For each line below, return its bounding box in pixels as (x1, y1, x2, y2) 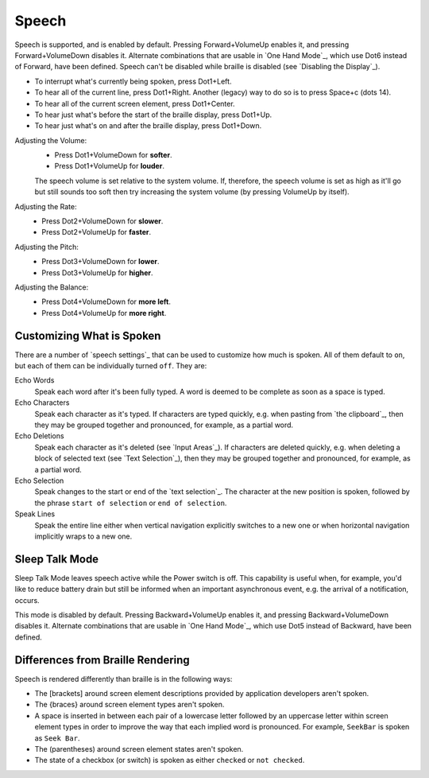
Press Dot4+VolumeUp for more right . (41, 308, 167, 317)
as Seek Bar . (34, 733, 80, 743)
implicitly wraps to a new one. (34, 531, 133, 541)
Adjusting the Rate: (14, 201, 77, 211)
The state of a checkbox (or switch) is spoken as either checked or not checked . (34, 756, 305, 765)
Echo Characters (14, 398, 70, 407)
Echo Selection (14, 476, 64, 485)
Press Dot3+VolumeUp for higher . (41, 267, 154, 278)
